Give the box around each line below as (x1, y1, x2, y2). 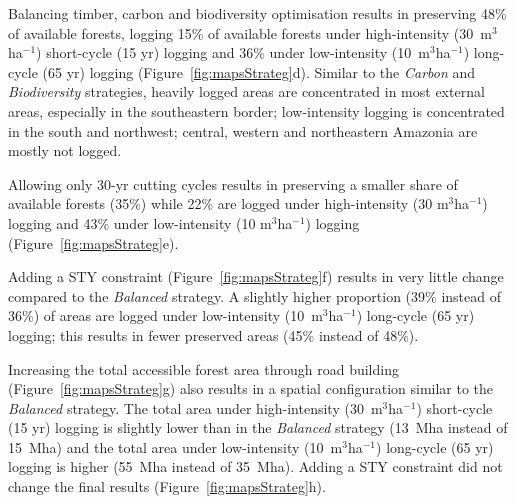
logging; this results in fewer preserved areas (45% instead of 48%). (8, 324, 419, 345)
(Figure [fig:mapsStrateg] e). (8, 232, 179, 253)
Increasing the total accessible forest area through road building (8, 358, 399, 379)
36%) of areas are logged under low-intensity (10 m (8, 305, 323, 326)
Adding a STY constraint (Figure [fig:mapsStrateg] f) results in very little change (8, 266, 504, 287)
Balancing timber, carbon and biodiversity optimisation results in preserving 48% (8, 3, 507, 23)
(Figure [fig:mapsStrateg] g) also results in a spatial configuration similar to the (8, 378, 494, 399)
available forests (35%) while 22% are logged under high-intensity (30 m (8, 193, 449, 214)
